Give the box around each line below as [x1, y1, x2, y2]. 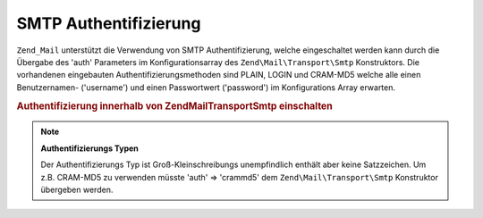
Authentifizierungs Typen [40, 143, 139, 154]
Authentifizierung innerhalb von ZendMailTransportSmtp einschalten [16, 99, 333, 112]
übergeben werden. [40, 184, 114, 195]
